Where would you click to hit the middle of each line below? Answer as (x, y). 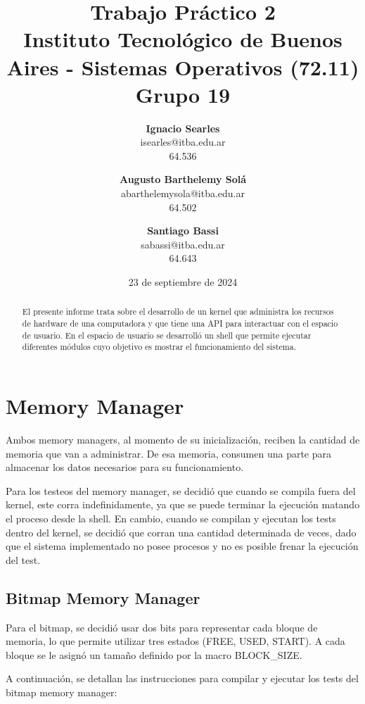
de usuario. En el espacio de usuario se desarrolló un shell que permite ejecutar (167, 335)
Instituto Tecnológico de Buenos (183, 39)
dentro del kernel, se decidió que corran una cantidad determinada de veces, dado (181, 532)
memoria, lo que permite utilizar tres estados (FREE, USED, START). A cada (175, 641)
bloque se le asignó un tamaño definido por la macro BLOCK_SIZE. (154, 654)
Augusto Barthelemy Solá (183, 179)
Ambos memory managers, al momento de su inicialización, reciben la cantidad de (183, 439)
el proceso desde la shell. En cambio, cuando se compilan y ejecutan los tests (171, 518)
